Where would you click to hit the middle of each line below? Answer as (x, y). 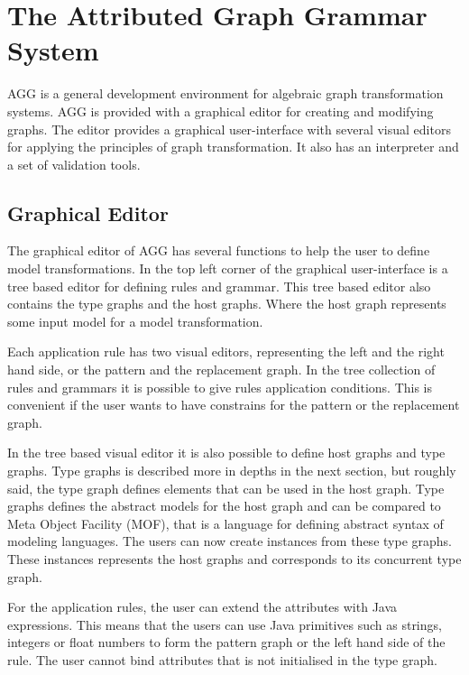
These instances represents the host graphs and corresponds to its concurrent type (234, 558)
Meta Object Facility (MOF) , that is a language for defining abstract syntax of (225, 523)
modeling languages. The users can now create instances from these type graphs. (230, 541)
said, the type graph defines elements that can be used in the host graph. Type (226, 488)
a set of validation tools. (74, 164)
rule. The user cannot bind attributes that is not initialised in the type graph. (222, 659)
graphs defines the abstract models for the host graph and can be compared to (224, 506)
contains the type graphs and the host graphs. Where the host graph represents (227, 304)
